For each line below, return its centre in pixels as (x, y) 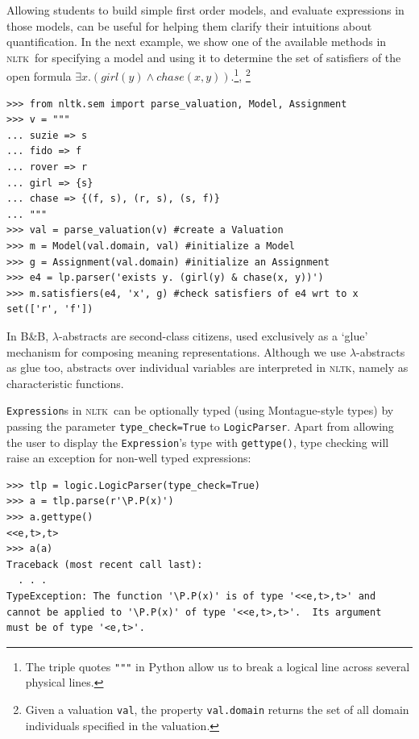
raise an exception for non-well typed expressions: (129, 458)
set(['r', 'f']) (50, 309)
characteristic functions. (65, 383)
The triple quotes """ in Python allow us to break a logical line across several (218, 666)
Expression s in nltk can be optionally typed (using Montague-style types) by (200, 410)
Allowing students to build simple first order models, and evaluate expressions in (205, 10)
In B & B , (28, 335)
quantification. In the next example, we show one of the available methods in (197, 42)
